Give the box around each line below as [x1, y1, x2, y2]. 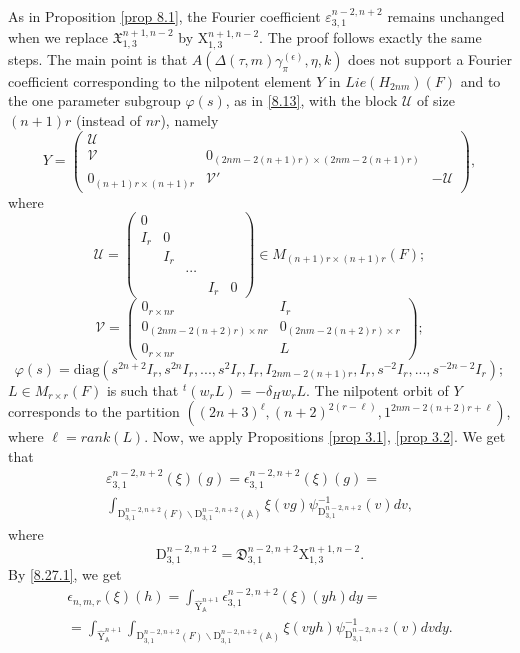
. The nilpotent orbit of [306, 379, 449, 400]
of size [417, 90, 455, 111]
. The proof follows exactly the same [259, 27, 482, 48]
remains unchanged [387, 6, 505, 26]
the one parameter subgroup [8, 90, 181, 111]
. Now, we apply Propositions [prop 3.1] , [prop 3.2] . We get [144, 426, 506, 447]
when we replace [8, 27, 108, 48]
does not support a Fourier [348, 48, 512, 69]
